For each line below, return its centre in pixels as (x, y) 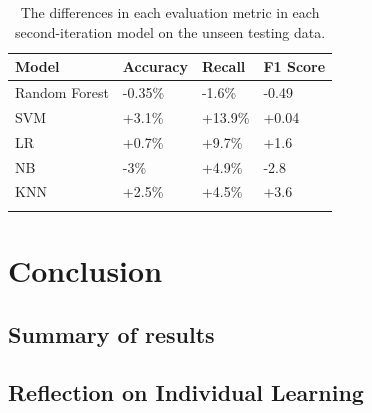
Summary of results (111, 333)
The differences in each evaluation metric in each (170, 12)
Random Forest (62, 92)
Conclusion (85, 269)
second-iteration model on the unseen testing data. (170, 31)
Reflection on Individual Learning (186, 392)
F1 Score (294, 66)
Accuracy (155, 66)
